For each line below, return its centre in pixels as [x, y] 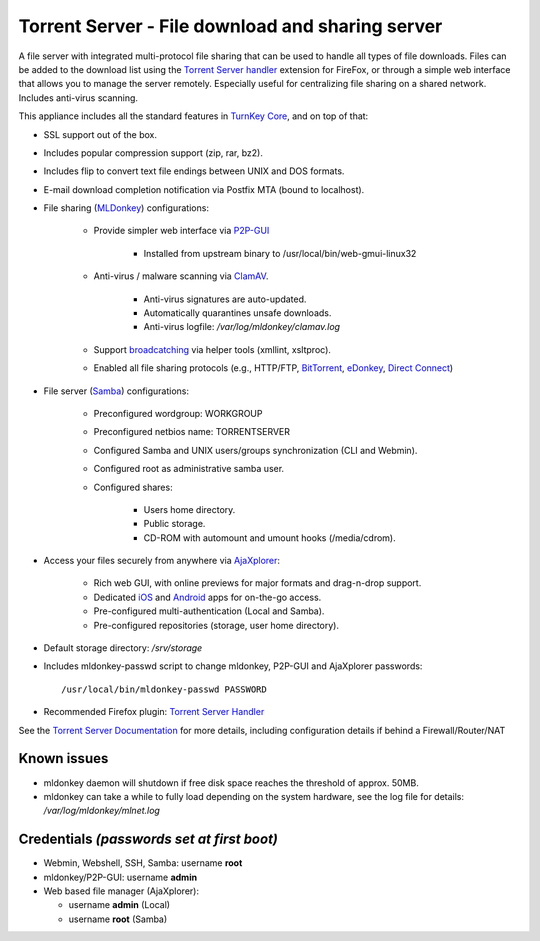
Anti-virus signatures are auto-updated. [225, 299]
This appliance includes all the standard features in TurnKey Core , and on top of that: [193, 116]
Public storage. [174, 524]
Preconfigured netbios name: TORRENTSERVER [191, 432]
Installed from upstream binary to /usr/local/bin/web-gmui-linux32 [280, 253]
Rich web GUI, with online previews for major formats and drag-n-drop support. [257, 583]
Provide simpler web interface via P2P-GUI [181, 231]
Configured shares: [133, 487]
